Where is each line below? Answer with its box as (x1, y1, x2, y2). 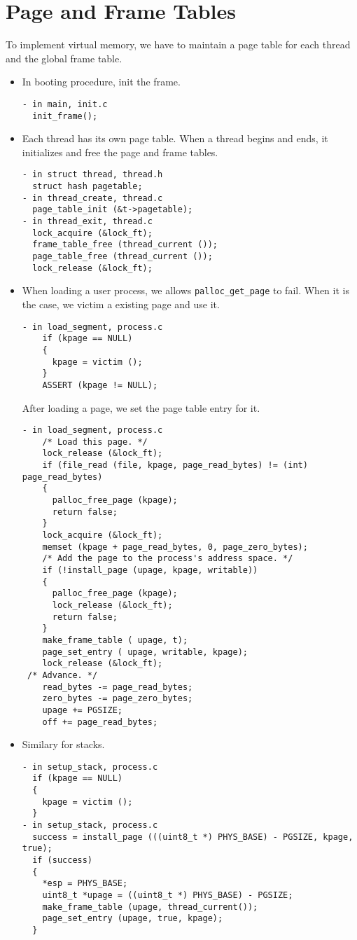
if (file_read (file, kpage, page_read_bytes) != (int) (42, 460, 308, 471)
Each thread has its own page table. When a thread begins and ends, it (22, 131, 328, 146)
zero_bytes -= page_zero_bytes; (42, 693, 193, 704)
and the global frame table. (6, 50, 122, 65)
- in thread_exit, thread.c (22, 216, 153, 227)
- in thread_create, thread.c (22, 193, 163, 203)
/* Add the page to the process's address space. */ (42, 553, 293, 564)
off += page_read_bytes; (42, 717, 158, 727)
